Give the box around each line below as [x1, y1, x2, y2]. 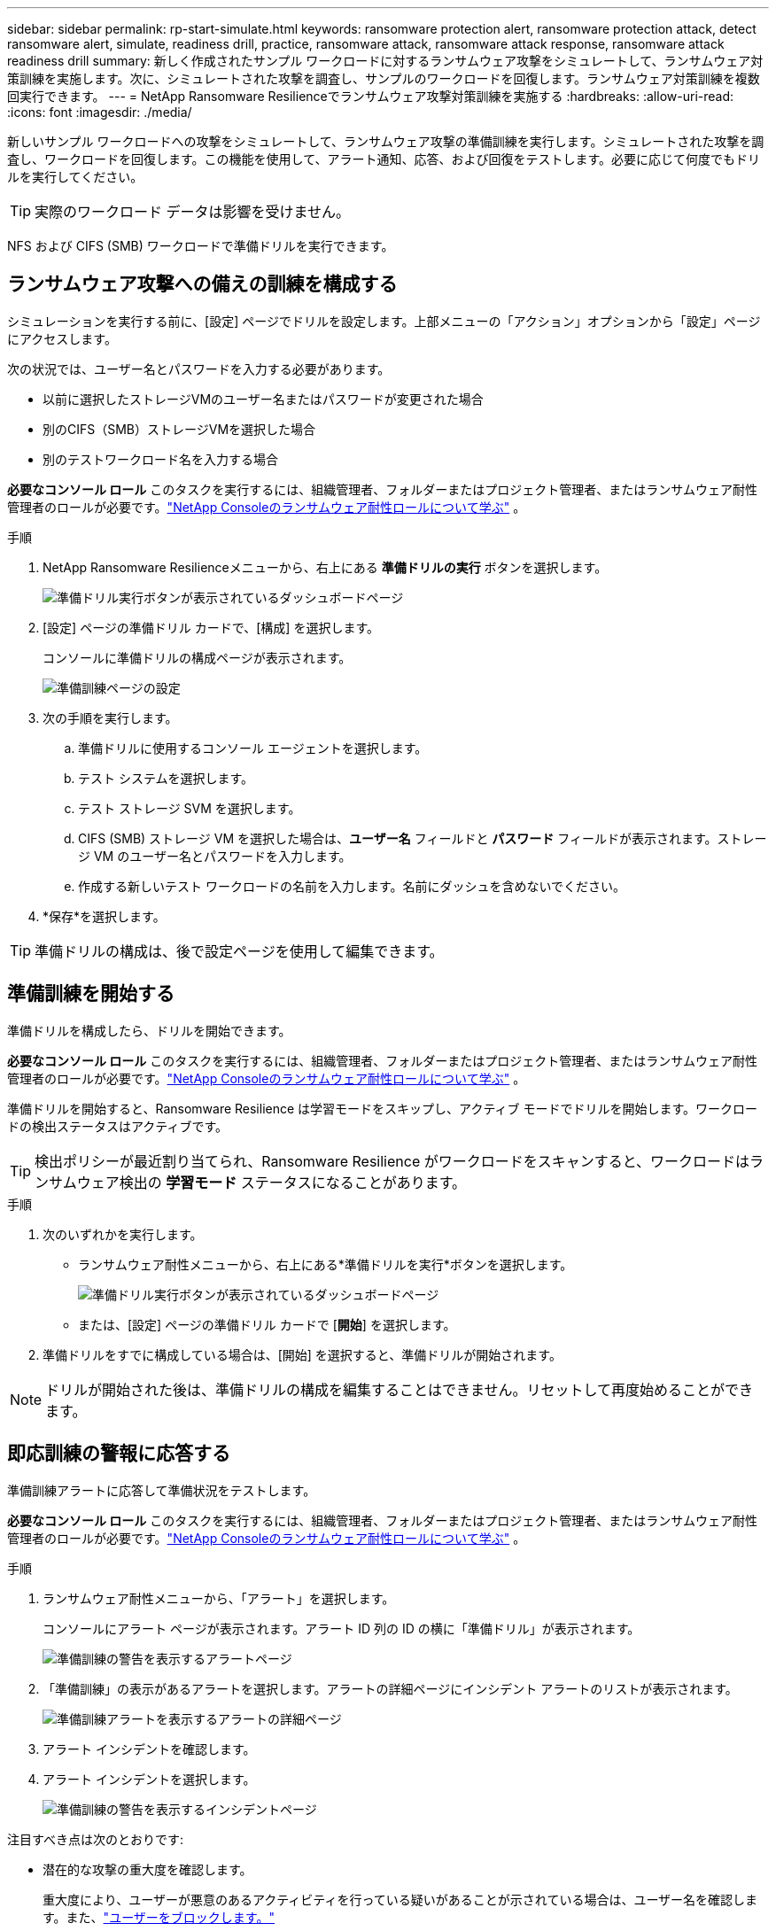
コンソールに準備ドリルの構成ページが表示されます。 [43, 649, 352, 665]
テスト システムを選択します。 [78, 770, 254, 786]
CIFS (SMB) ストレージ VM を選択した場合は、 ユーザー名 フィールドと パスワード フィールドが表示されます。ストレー [78, 830, 767, 846]
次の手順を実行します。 [43, 710, 178, 725]
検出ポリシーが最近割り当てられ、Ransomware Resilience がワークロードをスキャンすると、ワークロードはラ [35, 1152, 764, 1170]
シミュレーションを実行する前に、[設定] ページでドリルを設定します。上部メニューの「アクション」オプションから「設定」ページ [7, 313, 761, 329]
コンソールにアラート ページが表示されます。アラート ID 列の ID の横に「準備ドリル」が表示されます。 [43, 1620, 640, 1636]
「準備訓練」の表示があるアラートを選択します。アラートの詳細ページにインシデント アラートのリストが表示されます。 [43, 1680, 738, 1696]
